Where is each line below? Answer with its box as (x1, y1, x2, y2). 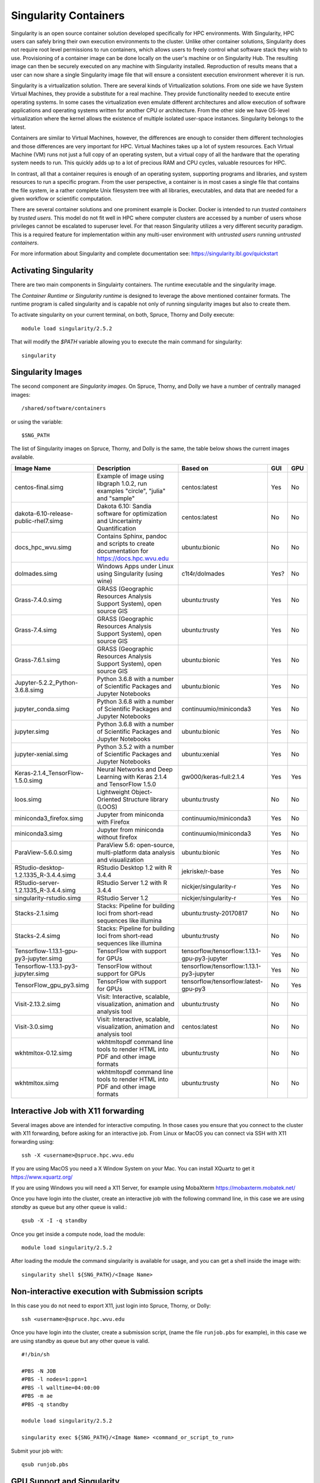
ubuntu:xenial (181, 750, 219, 759)
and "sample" (97, 494, 135, 502)
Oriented (97, 795, 121, 804)
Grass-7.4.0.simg (14, 596, 62, 604)
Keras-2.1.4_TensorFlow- (14, 769, 84, 777)
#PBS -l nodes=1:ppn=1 (21, 1376, 88, 1383)
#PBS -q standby (21, 1401, 69, 1408)
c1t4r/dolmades (181, 569, 225, 578)
